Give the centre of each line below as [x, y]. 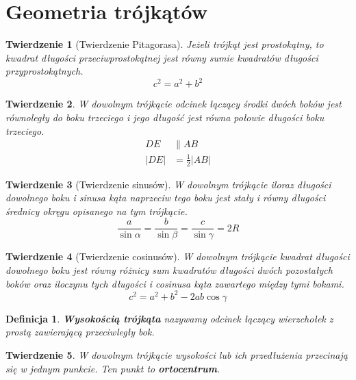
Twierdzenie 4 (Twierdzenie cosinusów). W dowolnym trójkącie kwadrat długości [178, 256]
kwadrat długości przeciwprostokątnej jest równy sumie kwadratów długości [162, 57]
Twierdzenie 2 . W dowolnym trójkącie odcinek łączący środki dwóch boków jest [174, 104]
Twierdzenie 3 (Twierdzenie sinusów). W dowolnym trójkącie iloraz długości [168, 184]
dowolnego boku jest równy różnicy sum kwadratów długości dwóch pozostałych [169, 270]
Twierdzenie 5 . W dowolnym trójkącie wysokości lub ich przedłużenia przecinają [177, 354]
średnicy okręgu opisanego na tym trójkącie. [97, 211]
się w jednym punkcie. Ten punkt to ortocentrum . [113, 368]
